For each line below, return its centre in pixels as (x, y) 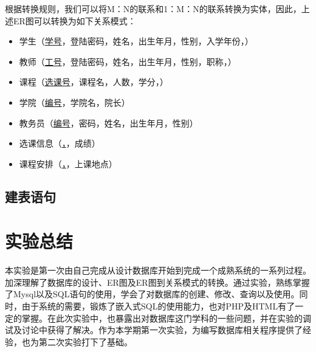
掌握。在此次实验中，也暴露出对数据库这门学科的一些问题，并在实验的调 (166, 318)
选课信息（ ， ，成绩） (60, 143)
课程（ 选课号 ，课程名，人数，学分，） (94, 82)
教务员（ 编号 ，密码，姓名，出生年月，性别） (108, 123)
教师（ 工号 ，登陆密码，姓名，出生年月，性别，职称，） (128, 61)
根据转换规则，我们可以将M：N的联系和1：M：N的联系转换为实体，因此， (153, 9)
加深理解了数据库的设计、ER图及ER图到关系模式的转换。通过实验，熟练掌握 (157, 282)
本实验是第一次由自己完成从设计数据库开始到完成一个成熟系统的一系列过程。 (158, 270)
